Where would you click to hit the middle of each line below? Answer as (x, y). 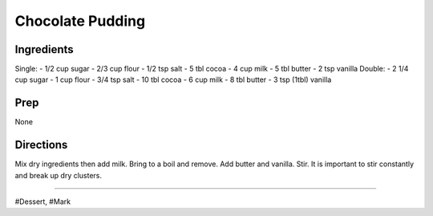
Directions (41, 145)
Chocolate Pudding (80, 21)
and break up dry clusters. (59, 175)
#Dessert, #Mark (43, 202)
